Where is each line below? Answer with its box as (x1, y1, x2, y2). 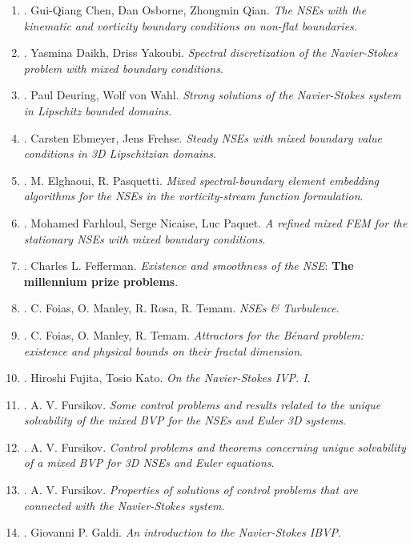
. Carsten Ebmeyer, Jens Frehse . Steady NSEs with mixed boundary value (23, 129, 383, 146)
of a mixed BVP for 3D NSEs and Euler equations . (23, 454, 275, 471)
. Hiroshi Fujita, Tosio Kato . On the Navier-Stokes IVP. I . (23, 369, 311, 386)
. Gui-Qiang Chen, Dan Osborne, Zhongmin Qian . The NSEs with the (23, 2, 367, 18)
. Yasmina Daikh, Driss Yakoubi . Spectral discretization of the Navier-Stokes (23, 44, 398, 61)
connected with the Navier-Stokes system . (23, 497, 225, 513)
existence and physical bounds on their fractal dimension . (23, 342, 303, 359)
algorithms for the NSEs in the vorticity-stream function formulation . (23, 187, 364, 204)
